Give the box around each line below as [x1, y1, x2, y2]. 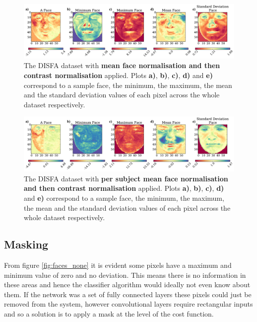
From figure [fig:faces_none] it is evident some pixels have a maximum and [4, 260, 232, 270]
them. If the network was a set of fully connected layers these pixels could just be [4, 289, 252, 299]
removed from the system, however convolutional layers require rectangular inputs [4, 299, 253, 309]
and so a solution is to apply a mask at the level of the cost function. [4, 308, 214, 319]
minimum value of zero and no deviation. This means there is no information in [4, 269, 246, 280]
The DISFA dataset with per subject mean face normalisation [24, 173, 228, 183]
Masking [4, 237, 49, 252]
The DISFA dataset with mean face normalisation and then [24, 60, 220, 71]
